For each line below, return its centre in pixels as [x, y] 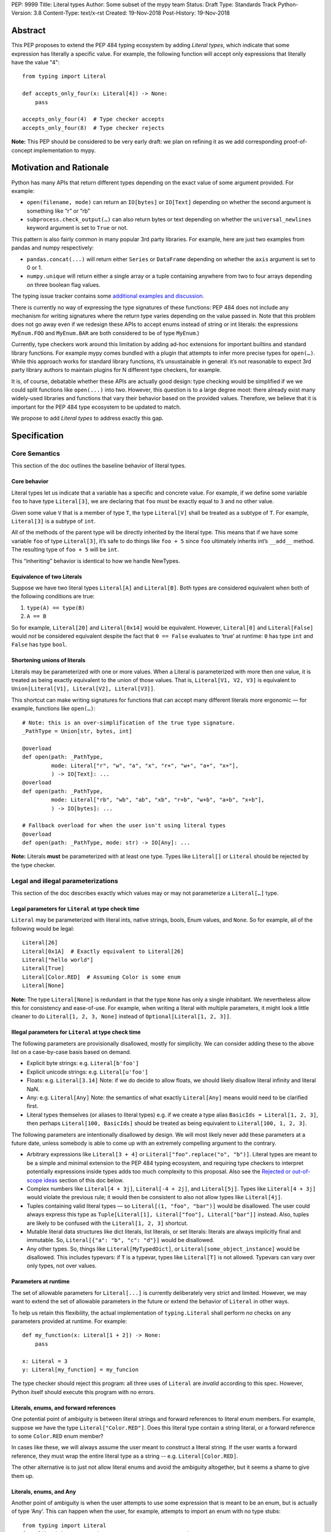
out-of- [301, 1172]
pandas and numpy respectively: [53, 248]
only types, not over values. [62, 1266]
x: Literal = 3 [45, 1361]
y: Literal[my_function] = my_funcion [81, 1369]
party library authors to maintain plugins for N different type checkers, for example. [116, 370]
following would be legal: [43, 928]
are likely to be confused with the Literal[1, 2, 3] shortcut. [107, 1223]
